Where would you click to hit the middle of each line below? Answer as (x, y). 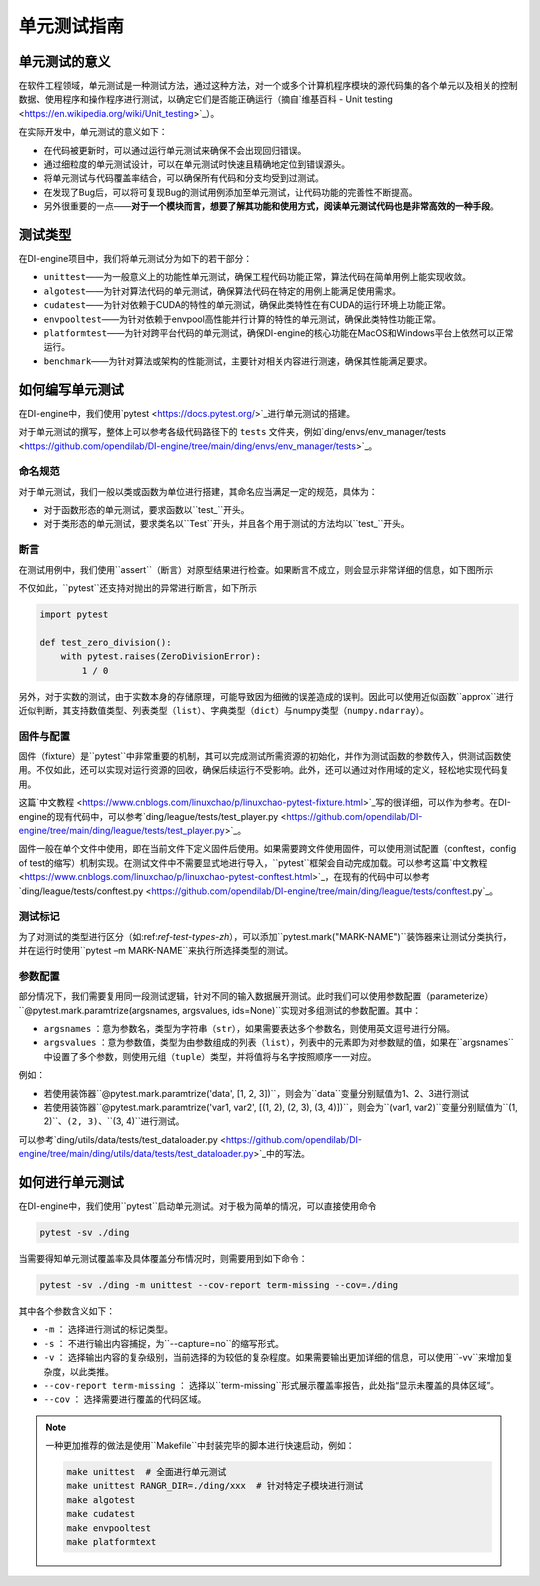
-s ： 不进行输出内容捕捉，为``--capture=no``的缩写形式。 (164, 1343)
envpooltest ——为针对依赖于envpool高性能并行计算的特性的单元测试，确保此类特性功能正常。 (242, 319)
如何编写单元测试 (71, 389)
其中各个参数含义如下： (66, 1311)
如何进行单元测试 (71, 1181)
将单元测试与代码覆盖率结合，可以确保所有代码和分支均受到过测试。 (183, 178)
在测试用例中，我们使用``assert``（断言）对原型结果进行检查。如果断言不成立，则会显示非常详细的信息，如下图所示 (256, 569)
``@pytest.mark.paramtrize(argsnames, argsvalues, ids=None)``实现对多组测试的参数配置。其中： (220, 1010)
